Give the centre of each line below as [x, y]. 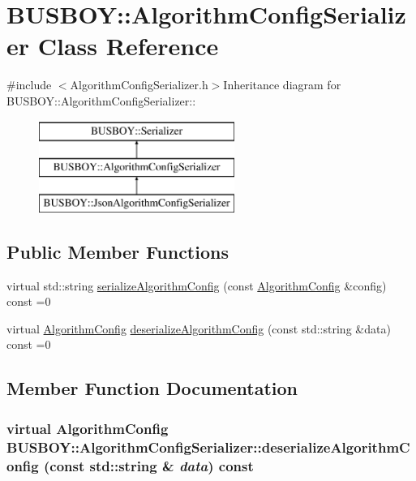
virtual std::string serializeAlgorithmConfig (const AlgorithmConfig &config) [197, 285]
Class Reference [128, 46]
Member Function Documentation [152, 388]
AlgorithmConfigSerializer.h [139, 85]
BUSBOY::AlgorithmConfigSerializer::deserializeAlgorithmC [208, 447]
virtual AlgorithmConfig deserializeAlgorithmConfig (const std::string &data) [199, 328]
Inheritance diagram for [282, 85]
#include [29, 85]
